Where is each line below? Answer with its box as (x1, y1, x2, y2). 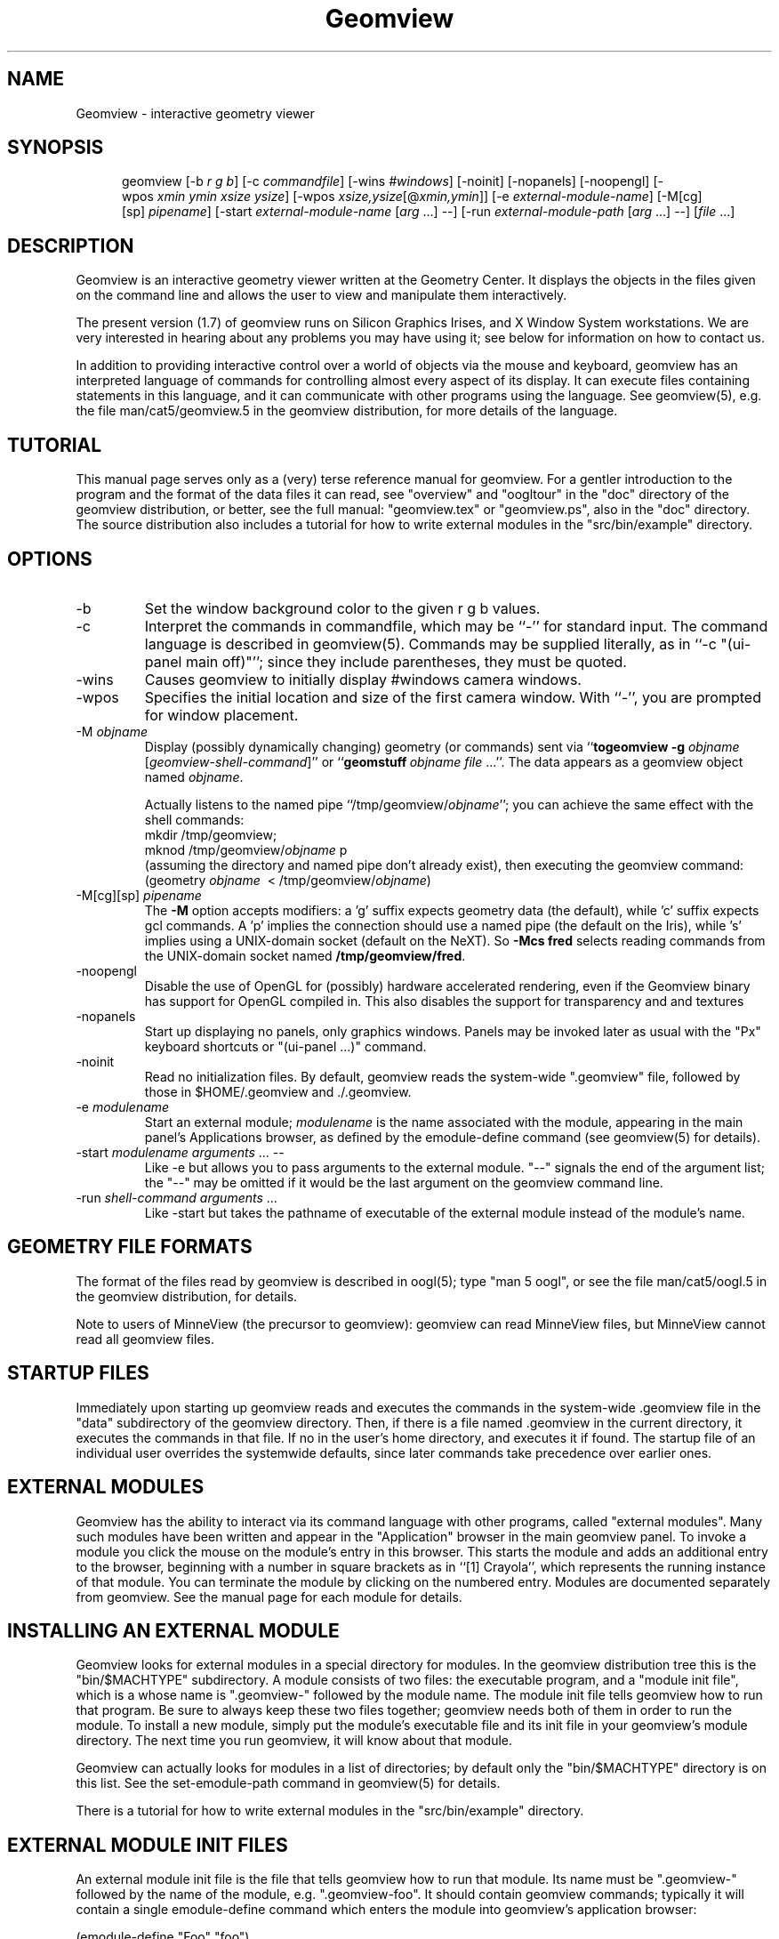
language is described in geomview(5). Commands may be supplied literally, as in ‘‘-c (144, 634, 717, 653)
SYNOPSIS (7, 136, 104, 159)
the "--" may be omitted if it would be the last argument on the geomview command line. (144, 1174, 663, 1190)
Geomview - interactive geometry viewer (76, 105, 315, 121)
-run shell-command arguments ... (76, 1189, 277, 1205)
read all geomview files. (76, 1331, 214, 1347)
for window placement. (144, 705, 299, 724)
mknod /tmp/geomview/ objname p (144, 841, 348, 857)
